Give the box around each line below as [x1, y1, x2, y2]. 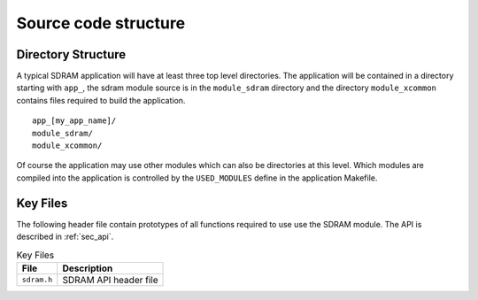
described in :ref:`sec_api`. [16, 231, 114, 242]
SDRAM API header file [62, 273, 158, 286]
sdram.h [21, 275, 53, 285]
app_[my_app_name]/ [32, 116, 117, 126]
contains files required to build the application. [16, 95, 186, 105]
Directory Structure [16, 47, 127, 62]
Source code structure [16, 13, 186, 33]
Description [62, 262, 113, 274]
